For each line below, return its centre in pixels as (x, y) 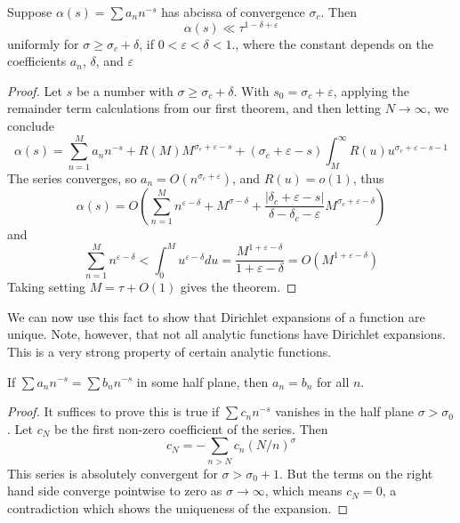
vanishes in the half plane (344, 411)
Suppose (30, 12)
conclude (31, 126)
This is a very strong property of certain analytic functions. (169, 351)
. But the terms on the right (356, 473)
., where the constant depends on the (332, 43)
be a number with (125, 90)
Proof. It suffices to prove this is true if (113, 411)
